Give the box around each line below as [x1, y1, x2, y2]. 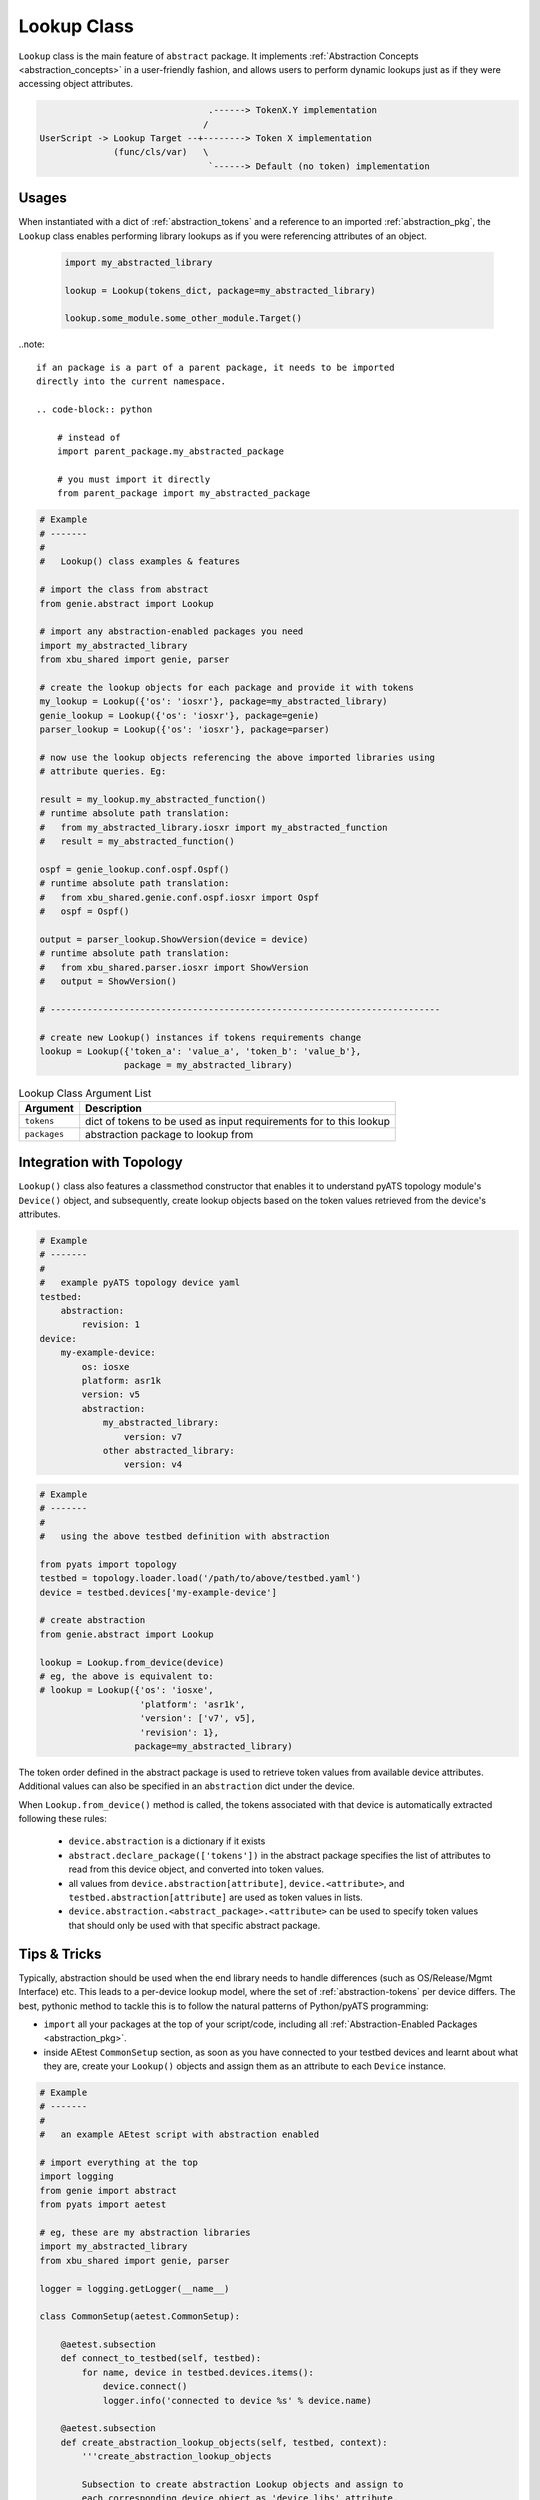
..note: [18, 338, 45, 350]
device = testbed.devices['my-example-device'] [39, 1586, 277, 1598]
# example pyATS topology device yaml [39, 1277, 240, 1289]
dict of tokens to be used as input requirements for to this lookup [85, 1114, 390, 1128]
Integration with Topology [18, 1154, 184, 1171]
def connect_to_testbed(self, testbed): [60, 2353, 262, 2364]
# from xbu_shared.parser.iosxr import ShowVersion [39, 961, 309, 973]
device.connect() [102, 2381, 188, 2392]
